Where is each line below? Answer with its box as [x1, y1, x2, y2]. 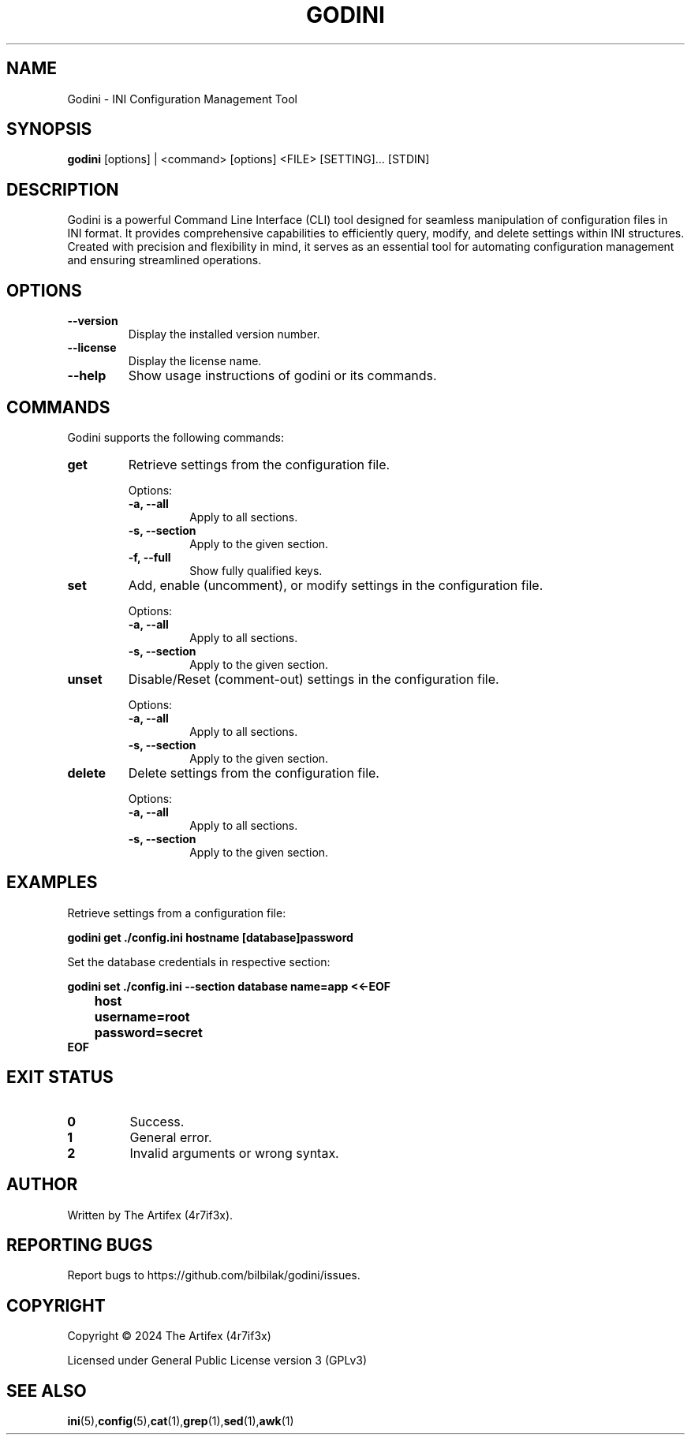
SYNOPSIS [6, 119, 92, 140]
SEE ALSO [6, 1380, 87, 1401]
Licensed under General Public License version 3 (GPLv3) [67, 1353, 367, 1368]
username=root [94, 1008, 190, 1025]
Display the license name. [128, 354, 262, 368]
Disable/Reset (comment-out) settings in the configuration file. [128, 670, 499, 687]
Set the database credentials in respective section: [67, 954, 331, 969]
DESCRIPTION [6, 179, 119, 200]
